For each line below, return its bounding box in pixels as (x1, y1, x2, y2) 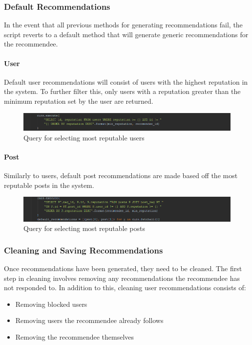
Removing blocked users (15, 299, 87, 309)
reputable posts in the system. (4, 180, 94, 190)
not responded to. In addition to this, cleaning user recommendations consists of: (4, 282, 246, 293)
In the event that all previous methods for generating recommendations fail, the (4, 20, 243, 30)
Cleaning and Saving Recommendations (4, 244, 163, 256)
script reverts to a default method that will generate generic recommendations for (4, 29, 249, 39)
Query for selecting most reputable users (23, 132, 145, 142)
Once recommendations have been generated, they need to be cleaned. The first (4, 263, 242, 273)
